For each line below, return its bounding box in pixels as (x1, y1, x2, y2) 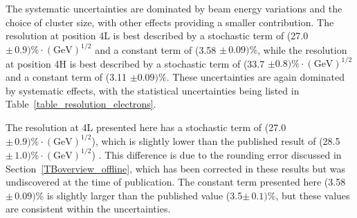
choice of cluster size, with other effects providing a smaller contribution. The (6, 14, 334, 29)
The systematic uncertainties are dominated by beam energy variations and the (6, 1, 342, 15)
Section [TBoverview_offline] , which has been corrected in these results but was (6, 161, 346, 175)
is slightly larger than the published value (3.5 (46, 188, 243, 202)
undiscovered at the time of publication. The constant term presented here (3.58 (6, 175, 346, 189)
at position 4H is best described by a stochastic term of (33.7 (6, 56, 265, 70)
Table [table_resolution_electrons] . (6, 97, 156, 111)
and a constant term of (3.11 (6, 69, 127, 83)
